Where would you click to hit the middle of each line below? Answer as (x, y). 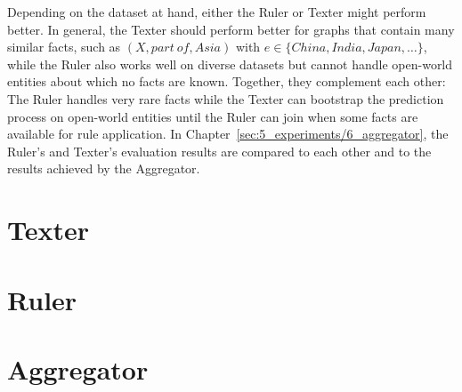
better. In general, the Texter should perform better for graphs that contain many (231, 29)
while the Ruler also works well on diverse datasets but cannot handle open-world (230, 64)
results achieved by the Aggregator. (104, 168)
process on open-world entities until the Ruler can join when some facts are (213, 116)
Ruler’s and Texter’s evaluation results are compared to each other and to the (219, 151)
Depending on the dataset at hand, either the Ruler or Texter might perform (217, 12)
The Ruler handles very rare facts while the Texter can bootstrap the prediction (226, 98)
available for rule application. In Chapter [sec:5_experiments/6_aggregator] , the (228, 134)
